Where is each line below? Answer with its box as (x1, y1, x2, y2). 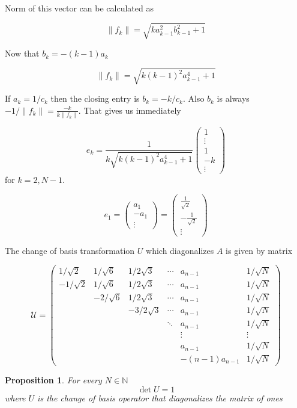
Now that (5, 47, 40, 60)
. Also (182, 92, 205, 105)
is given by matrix (226, 244, 293, 256)
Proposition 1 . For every (5, 373, 102, 386)
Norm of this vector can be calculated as (5, 2, 154, 14)
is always (217, 92, 250, 105)
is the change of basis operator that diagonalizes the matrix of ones (37, 391, 283, 404)
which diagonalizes (146, 244, 214, 256)
